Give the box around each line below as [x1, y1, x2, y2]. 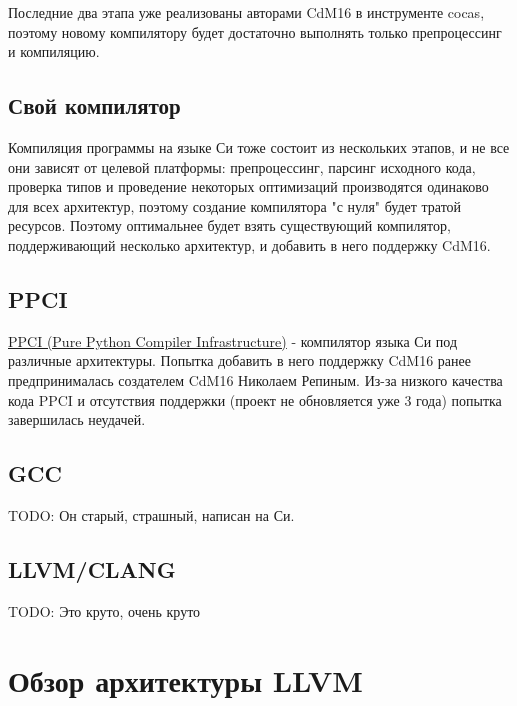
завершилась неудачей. [8, 409, 146, 430]
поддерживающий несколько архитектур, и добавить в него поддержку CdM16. [8, 234, 491, 255]
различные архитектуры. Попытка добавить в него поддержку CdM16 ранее [8, 350, 471, 371]
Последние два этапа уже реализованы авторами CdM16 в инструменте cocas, [8, 2, 485, 22]
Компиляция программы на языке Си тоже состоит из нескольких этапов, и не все [8, 136, 510, 157]
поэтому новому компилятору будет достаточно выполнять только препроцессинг [8, 21, 502, 42]
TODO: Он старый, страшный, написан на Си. [8, 504, 295, 525]
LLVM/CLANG [8, 553, 176, 584]
